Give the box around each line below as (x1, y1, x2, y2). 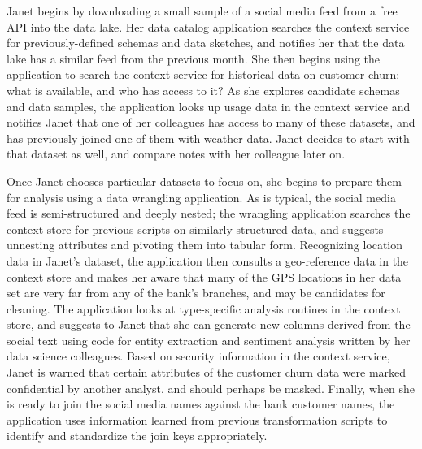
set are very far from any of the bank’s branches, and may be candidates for (7, 284, 385, 301)
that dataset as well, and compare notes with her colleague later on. (7, 145, 346, 162)
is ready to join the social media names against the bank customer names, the (7, 395, 395, 412)
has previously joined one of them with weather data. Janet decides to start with (7, 129, 410, 146)
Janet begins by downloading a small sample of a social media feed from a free (7, 2, 398, 19)
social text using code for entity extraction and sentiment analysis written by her (7, 331, 411, 348)
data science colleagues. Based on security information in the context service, (7, 348, 390, 365)
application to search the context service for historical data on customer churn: (7, 66, 400, 83)
